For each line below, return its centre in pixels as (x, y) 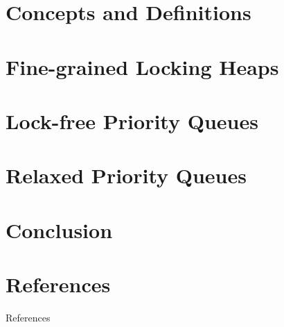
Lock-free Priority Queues (132, 120)
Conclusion (59, 229)
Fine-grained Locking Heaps (142, 66)
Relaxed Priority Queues (126, 175)
